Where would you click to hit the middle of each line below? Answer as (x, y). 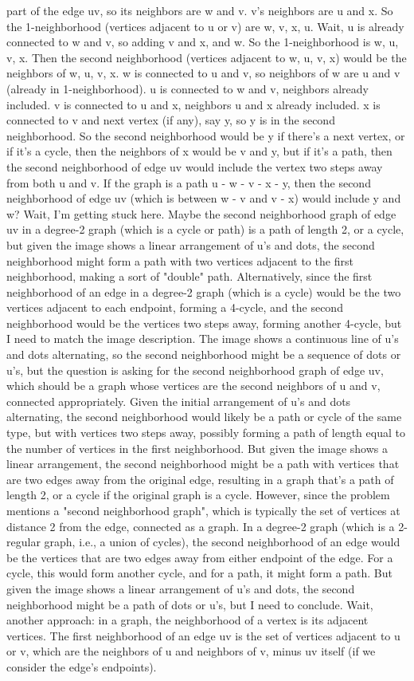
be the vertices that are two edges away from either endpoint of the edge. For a (200, 557)
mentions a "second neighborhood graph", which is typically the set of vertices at (203, 510)
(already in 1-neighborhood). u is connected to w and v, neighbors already (187, 88)
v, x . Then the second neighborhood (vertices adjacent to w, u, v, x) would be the (207, 57)
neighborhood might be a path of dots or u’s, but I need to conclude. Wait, (190, 604)
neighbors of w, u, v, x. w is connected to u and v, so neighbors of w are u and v (203, 73)
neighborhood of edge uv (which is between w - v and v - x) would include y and (204, 198)
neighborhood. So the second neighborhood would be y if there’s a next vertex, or (206, 135)
